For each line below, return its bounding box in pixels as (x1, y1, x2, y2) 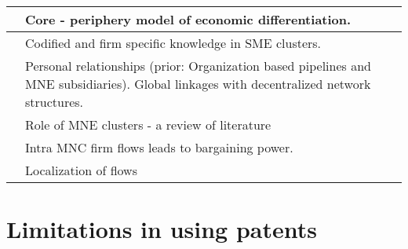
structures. (25, 93, 84, 111)
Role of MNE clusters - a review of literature (25, 115, 271, 134)
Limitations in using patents (6, 213, 317, 245)
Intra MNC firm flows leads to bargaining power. (25, 138, 293, 156)
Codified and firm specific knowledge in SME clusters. (25, 34, 322, 52)
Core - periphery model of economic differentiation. (25, 10, 352, 28)
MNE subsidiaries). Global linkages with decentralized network (25, 75, 371, 93)
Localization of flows (25, 161, 137, 179)
